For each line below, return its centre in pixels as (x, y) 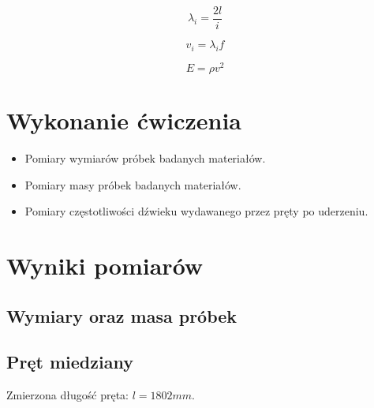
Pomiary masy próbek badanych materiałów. (133, 184)
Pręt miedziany (70, 362)
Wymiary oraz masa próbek (122, 315)
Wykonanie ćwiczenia (124, 120)
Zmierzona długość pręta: (67, 395)
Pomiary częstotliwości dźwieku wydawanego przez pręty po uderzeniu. (196, 211)
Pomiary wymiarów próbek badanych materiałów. (145, 158)
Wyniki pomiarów (105, 266)
